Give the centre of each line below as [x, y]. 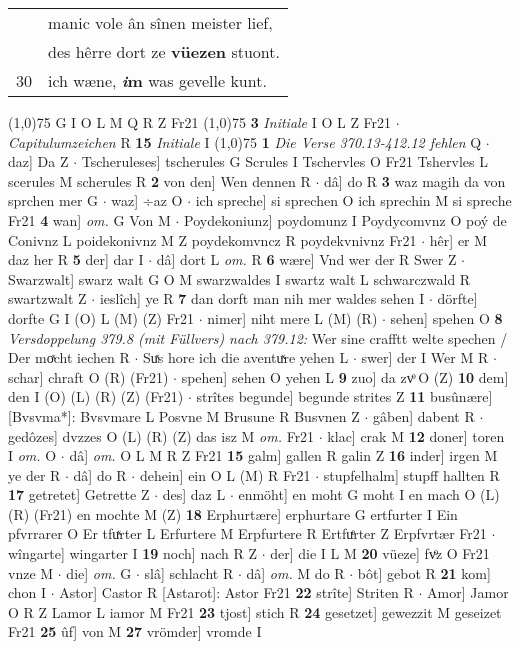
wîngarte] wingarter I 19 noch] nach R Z [132, 553]
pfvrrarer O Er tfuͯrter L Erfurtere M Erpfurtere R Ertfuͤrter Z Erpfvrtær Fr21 [247, 533]
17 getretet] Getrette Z [79, 494]
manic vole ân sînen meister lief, [160, 22]
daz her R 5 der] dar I [76, 259]
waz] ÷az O [147, 200]
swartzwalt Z [47, 298]
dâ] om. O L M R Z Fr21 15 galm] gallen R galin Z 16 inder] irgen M [283, 455]
